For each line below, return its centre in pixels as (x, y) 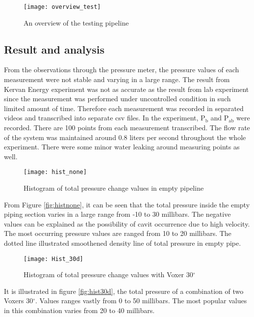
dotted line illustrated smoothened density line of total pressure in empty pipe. (123, 243)
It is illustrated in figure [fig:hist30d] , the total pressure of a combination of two (124, 291)
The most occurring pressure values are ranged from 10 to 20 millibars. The (118, 233)
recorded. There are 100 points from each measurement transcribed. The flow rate (127, 128)
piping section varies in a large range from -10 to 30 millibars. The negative (117, 214)
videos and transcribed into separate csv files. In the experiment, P (105, 118)
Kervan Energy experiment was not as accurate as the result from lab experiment (127, 89)
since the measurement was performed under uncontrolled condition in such (117, 99)
